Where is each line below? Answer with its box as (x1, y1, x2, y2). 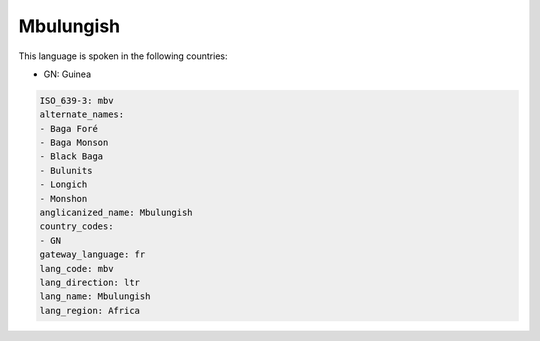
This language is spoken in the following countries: (18, 50, 228, 62)
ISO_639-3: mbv (39, 95, 114, 106)
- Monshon (39, 193, 88, 204)
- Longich (39, 179, 88, 190)
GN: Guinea (43, 68, 92, 80)
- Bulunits (39, 165, 93, 176)
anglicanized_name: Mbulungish (39, 207, 194, 219)
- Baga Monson (39, 137, 109, 149)
